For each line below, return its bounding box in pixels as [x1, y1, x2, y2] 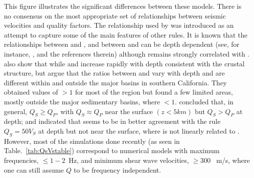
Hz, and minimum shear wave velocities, [69, 155, 189, 165]
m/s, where [216, 155, 250, 165]
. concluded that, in [175, 96, 234, 106]
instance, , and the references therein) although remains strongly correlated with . [4, 48, 250, 59]
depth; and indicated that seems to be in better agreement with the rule [4, 116, 221, 126]
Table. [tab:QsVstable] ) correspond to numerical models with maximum [4, 145, 220, 156]
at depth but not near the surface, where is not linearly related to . [38, 125, 240, 136]
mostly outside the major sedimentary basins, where [4, 96, 160, 106]
